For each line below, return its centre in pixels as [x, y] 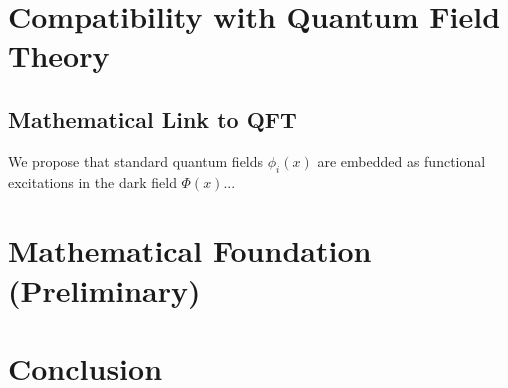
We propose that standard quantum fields [136, 160]
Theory [59, 55]
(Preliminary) [104, 289]
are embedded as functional [401, 160]
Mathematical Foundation [190, 250]
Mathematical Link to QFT [152, 118]
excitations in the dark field [92, 181]
